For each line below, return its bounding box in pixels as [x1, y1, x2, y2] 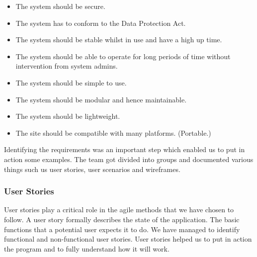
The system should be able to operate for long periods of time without [15, 51, 231, 61]
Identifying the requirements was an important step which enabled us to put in [4, 144, 245, 155]
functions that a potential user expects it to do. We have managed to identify [4, 224, 240, 234]
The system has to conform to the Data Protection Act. [15, 17, 186, 28]
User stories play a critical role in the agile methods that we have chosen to [4, 204, 234, 215]
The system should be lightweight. [15, 111, 120, 121]
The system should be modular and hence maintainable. [15, 94, 187, 104]
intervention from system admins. [15, 61, 118, 71]
